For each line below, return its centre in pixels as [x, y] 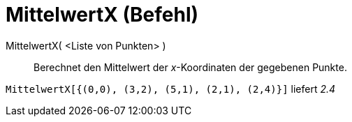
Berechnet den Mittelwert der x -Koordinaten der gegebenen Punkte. [190, 67]
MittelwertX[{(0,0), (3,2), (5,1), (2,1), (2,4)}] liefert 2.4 [171, 89]
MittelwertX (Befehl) [102, 15]
